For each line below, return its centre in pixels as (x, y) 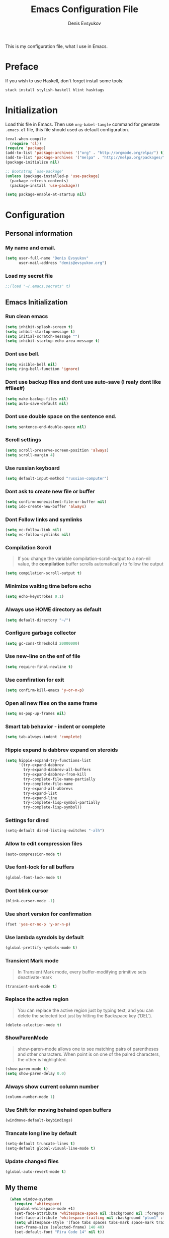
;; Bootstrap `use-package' (35, 171)
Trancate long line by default (41, 1133)
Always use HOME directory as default (53, 609)
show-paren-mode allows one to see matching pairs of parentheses (88, 1049)
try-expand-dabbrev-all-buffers (57, 770)
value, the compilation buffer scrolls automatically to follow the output (90, 564)
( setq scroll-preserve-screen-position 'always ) (57, 450)
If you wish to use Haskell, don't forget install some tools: (64, 81)
